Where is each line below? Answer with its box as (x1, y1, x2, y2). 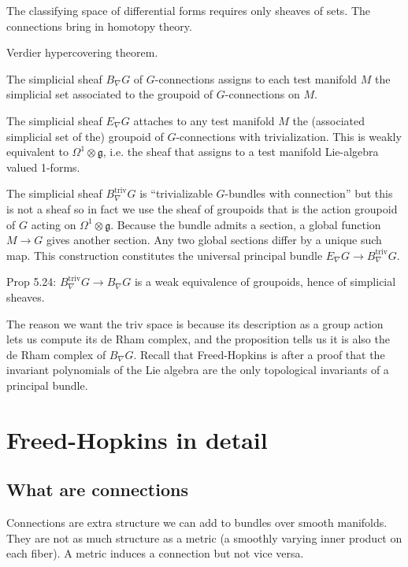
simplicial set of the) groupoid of (6, 128, 164, 144)
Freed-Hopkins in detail (6, 423, 268, 455)
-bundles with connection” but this (224, 185, 393, 202)
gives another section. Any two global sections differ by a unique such (46, 232, 382, 248)
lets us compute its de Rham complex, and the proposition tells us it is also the (6, 331, 390, 347)
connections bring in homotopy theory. (6, 17, 192, 34)
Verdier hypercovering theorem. (6, 44, 158, 61)
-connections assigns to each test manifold (154, 70, 358, 87)
